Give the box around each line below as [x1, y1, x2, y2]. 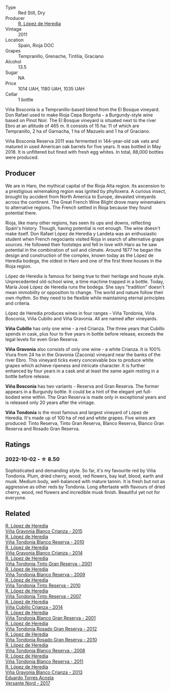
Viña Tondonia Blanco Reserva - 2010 [5, 539, 85, 545]
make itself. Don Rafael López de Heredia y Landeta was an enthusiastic [5, 230, 157, 236]
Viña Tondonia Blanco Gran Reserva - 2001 [5, 615, 96, 621]
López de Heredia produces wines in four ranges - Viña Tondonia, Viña [5, 310, 155, 316]
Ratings [5, 440, 31, 449]
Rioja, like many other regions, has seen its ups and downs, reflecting [5, 220, 152, 226]
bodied [5, 394, 20, 400]
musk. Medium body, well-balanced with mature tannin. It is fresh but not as [5, 478, 165, 484]
